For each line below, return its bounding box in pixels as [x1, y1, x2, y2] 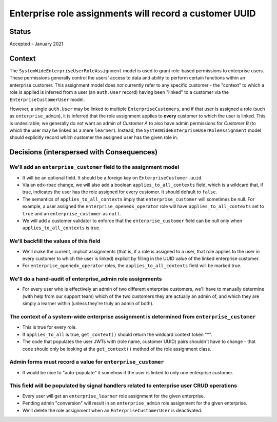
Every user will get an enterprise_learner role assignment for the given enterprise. [22, 393, 205, 399]
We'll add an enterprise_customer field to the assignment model [9, 164, 180, 171]
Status [9, 27, 31, 36]
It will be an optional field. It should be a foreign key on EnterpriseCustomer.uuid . [22, 174, 203, 180]
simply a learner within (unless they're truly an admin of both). [22, 300, 154, 307]
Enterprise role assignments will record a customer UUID [9, 8, 256, 19]
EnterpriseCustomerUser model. [9, 96, 85, 103]
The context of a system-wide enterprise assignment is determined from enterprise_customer [9, 313, 256, 320]
